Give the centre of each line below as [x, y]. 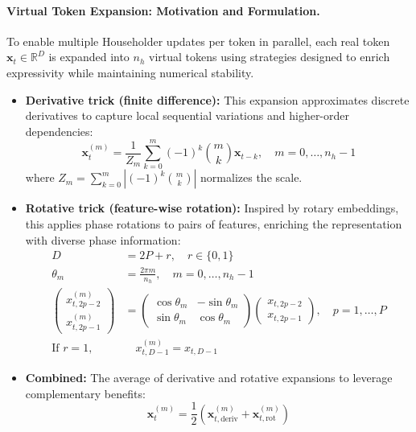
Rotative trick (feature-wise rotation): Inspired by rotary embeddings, [212, 208]
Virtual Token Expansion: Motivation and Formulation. [163, 10]
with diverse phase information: [103, 239]
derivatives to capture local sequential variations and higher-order [187, 115]
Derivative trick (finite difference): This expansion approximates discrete [217, 99]
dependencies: [59, 131]
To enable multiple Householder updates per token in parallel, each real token [198, 41]
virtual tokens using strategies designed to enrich [270, 57]
